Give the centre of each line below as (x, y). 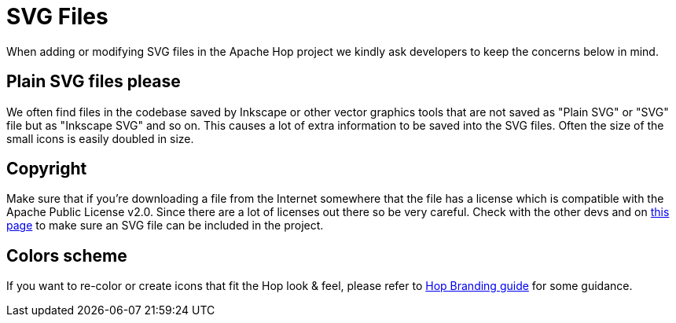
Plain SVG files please (94, 82)
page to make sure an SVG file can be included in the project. (165, 226)
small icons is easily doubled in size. (100, 138)
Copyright (47, 169)
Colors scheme (67, 255)
